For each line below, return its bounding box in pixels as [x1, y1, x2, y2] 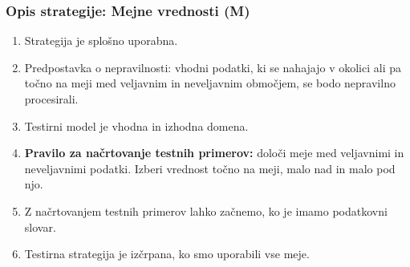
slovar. [24, 218, 56, 235]
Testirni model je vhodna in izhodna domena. [24, 117, 249, 134]
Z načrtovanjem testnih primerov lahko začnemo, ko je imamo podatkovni [24, 202, 388, 219]
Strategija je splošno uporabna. [24, 32, 178, 49]
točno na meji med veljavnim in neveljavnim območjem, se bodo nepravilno [24, 75, 396, 91]
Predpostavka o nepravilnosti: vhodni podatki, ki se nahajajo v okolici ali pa [24, 59, 402, 75]
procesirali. [24, 91, 79, 107]
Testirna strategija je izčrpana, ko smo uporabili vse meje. [24, 245, 310, 262]
